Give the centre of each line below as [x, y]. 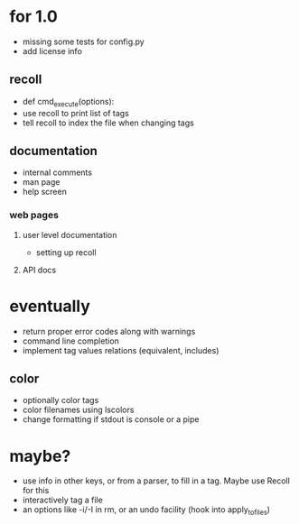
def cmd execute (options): [68, 102]
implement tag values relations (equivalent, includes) [121, 350]
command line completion [70, 341]
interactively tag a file [63, 500]
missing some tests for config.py [83, 41]
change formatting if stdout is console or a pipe [111, 419]
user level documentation [70, 234]
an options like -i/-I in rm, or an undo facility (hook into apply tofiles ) [146, 511]
